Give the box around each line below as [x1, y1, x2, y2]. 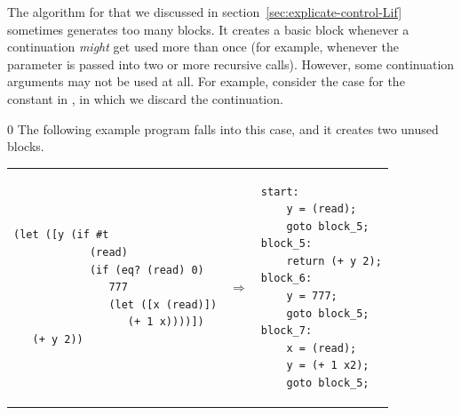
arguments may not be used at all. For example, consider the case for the [7, 72, 405, 91]
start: [260, 185, 299, 198]
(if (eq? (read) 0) [89, 263, 204, 276]
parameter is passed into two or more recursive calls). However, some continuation [7, 54, 455, 73]
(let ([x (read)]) [108, 298, 218, 311]
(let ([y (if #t [13, 228, 109, 242]
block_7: [260, 324, 313, 338]
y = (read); [286, 203, 357, 216]
